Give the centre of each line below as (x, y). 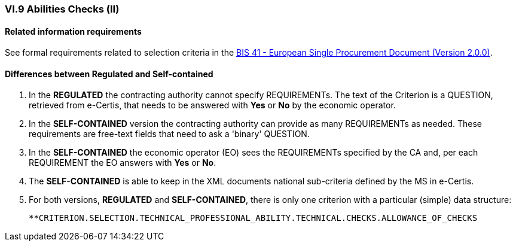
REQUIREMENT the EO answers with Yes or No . (123, 163)
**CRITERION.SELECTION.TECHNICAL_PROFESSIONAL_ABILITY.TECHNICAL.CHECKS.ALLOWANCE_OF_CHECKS (253, 218)
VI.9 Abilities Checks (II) (62, 9)
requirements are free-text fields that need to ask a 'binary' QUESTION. (169, 134)
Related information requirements (73, 31)
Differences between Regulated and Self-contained (109, 74)
